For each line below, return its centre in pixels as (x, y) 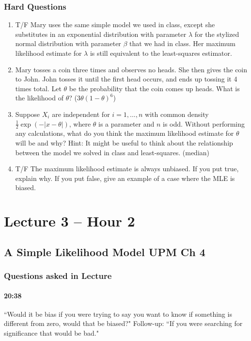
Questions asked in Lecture (58, 276)
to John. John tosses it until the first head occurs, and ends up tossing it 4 (126, 79)
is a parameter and (126, 123)
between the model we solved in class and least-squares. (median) (112, 152)
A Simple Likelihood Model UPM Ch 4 (105, 252)
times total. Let (38, 88)
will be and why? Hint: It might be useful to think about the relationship (124, 142)
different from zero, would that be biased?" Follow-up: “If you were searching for (123, 323)
